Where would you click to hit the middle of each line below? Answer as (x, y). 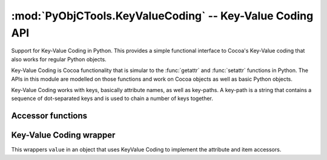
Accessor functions (49, 116)
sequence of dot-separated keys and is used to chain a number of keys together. (112, 98)
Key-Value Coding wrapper (63, 135)
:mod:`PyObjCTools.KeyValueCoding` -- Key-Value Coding (162, 16)
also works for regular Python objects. (59, 59)
